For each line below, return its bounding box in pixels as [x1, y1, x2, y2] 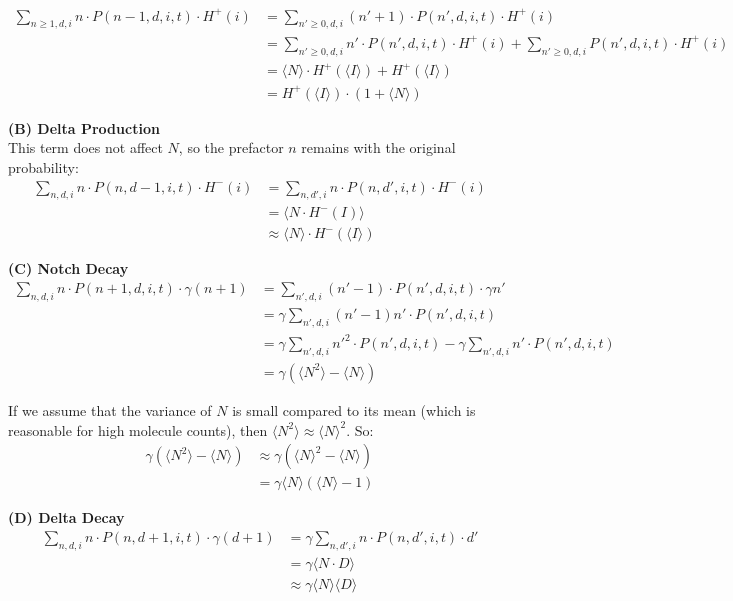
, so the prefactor [178, 137, 284, 158]
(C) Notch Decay [8, 258, 129, 279]
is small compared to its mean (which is [232, 400, 476, 420]
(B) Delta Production [8, 117, 160, 138]
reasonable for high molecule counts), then [8, 419, 268, 440]
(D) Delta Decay [8, 507, 125, 528]
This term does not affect [8, 137, 163, 158]
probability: [8, 156, 79, 177]
